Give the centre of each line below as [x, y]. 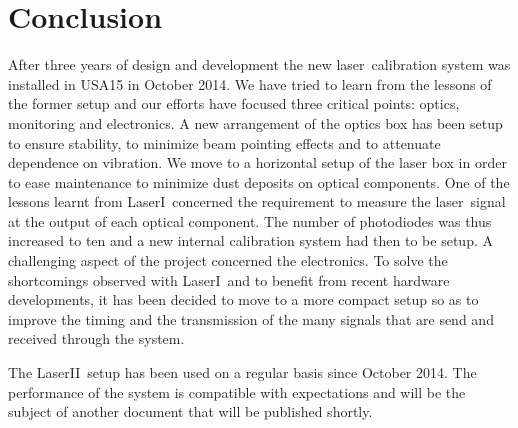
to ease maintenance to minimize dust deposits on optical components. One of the [259, 181]
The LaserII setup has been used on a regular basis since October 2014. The [242, 372]
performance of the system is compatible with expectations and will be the [237, 391]
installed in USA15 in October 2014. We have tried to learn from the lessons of [250, 83]
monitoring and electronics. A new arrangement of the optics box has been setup [255, 122]
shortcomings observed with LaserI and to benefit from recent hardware [229, 279]
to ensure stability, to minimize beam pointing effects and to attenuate [224, 142]
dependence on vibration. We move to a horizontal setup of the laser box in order [257, 162]
